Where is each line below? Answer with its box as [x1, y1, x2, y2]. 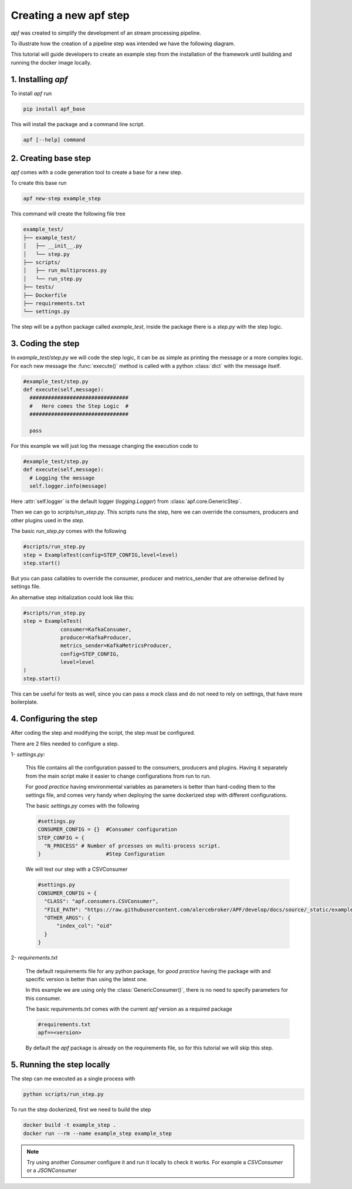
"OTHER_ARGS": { [44, 914, 91, 921]
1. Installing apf [11, 74, 68, 85]
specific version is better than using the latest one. [25, 975, 148, 982]
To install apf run [11, 90, 52, 97]
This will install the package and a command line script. [11, 120, 145, 127]
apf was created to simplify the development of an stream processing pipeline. [11, 29, 202, 36]
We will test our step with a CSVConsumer [25, 866, 128, 873]
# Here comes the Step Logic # [29, 403, 129, 409]
